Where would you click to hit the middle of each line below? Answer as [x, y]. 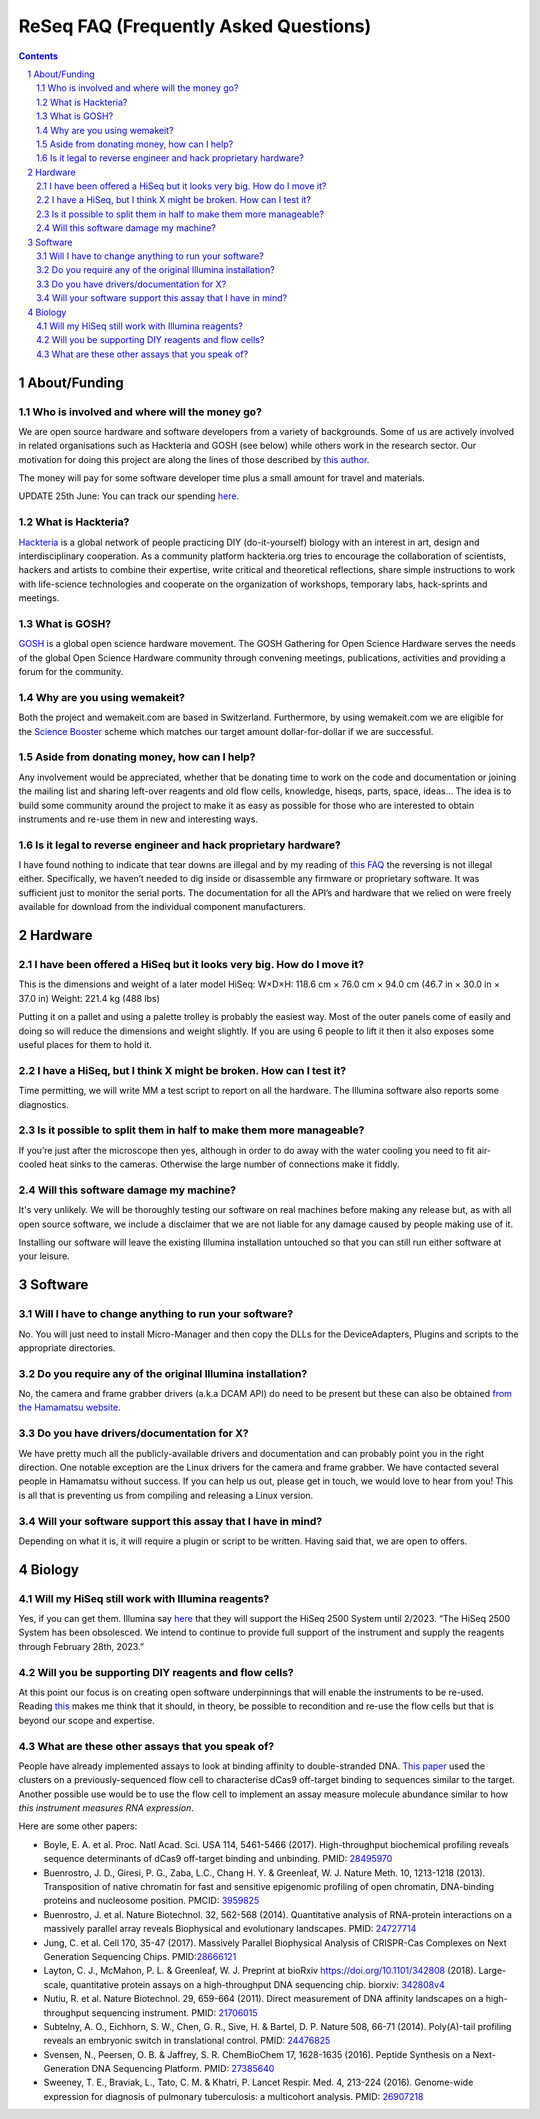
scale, [56, 1984]
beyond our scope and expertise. [86, 1720]
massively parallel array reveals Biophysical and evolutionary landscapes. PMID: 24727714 [230, 1929]
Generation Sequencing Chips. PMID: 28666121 [140, 1956]
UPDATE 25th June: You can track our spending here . [129, 496]
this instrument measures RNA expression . [106, 1808]
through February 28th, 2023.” [81, 1646]
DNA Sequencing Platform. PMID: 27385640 [183, 2069]
